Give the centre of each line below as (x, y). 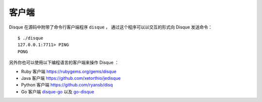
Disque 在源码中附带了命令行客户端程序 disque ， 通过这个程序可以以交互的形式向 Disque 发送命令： (111, 27)
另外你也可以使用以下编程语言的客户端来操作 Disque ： (64, 62)
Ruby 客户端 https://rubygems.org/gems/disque (69, 71)
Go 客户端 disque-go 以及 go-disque (58, 91)
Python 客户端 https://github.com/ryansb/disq (67, 85)
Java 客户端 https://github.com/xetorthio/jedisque (71, 78)
